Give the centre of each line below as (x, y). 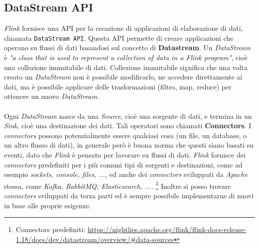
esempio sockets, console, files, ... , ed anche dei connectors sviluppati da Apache (126, 174)
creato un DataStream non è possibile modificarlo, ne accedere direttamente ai (123, 77)
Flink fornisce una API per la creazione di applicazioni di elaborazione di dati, (124, 28)
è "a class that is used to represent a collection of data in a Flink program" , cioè (126, 57)
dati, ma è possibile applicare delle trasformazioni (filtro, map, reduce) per (118, 86)
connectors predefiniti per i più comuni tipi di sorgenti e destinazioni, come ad (123, 164)
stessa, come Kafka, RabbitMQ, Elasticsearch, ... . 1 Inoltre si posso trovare (118, 185)
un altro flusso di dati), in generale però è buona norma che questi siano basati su (129, 145)
